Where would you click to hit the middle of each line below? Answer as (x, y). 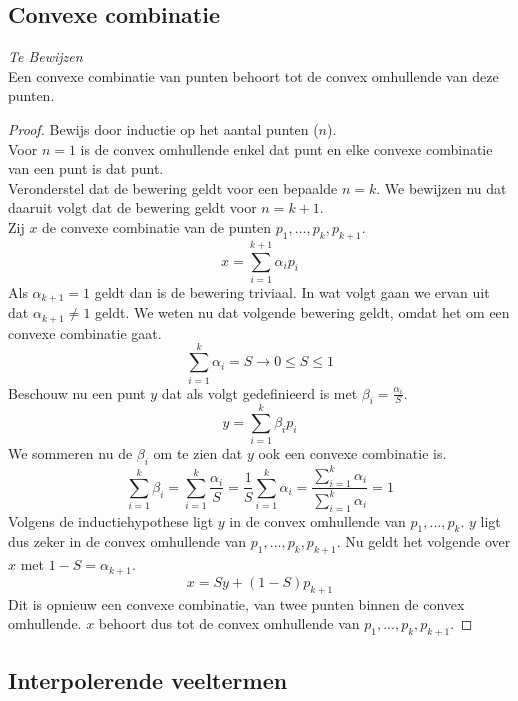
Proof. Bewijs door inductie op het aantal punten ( (163, 128)
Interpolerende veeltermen (148, 680)
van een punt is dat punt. (86, 168)
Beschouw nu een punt (77, 392)
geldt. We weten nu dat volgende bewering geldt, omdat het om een (302, 312)
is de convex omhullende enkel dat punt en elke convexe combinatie (286, 148)
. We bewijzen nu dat (441, 187)
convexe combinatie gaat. (85, 332)
